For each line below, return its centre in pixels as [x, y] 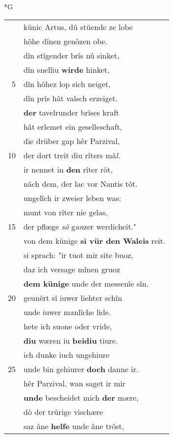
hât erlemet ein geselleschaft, [73, 126]
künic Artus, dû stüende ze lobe [78, 27]
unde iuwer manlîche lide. [67, 312]
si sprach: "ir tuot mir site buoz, [78, 255]
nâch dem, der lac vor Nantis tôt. [81, 183]
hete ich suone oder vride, [68, 326]
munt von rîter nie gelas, [66, 212]
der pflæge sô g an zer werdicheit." [80, 226]
